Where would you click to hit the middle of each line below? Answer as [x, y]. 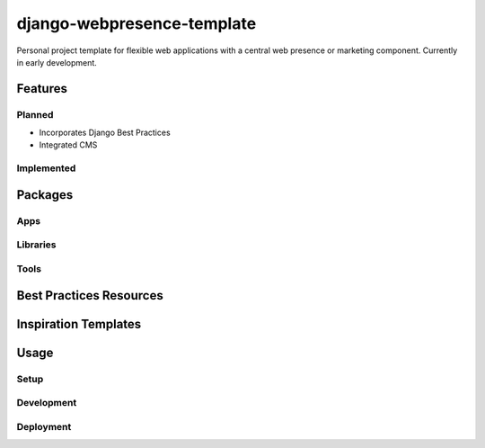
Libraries [37, 245]
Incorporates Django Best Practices [105, 133]
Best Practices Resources [90, 296]
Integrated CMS [68, 145]
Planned [35, 114]
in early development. [57, 62]
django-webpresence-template [137, 23]
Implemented [46, 168]
